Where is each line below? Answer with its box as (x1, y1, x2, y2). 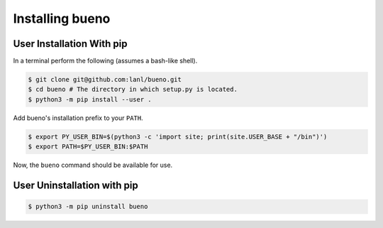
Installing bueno (13, 11, 111, 26)
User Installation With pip (13, 38, 128, 50)
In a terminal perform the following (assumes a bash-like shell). (13, 57, 198, 65)
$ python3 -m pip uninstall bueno (28, 202, 148, 211)
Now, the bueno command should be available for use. (13, 161, 173, 170)
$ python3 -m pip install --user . (28, 95, 152, 103)
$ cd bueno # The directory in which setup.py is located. (28, 85, 238, 94)
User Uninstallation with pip (13, 179, 138, 191)
